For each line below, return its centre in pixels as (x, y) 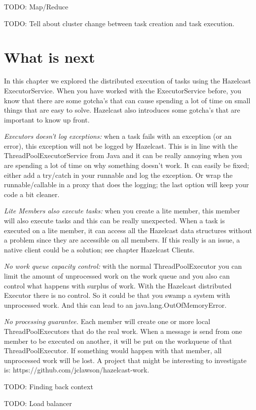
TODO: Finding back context (49, 386)
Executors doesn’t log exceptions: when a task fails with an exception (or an (118, 136)
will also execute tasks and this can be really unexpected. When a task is (114, 221)
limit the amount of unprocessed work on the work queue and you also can (117, 276)
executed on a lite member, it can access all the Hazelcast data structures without (128, 230)
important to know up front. (47, 119)
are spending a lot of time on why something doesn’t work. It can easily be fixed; (127, 165)
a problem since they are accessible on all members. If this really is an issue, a (122, 240)
